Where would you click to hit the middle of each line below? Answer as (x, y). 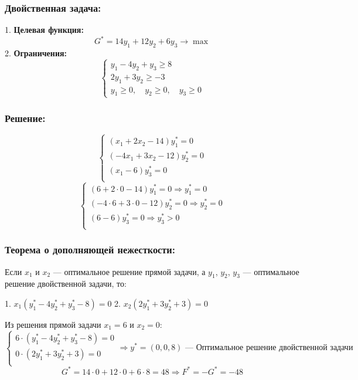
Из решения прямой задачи (53, 325)
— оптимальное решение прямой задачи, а (129, 271)
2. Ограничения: (36, 53)
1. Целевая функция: (44, 30)
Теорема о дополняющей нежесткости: (90, 250)
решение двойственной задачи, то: (66, 284)
